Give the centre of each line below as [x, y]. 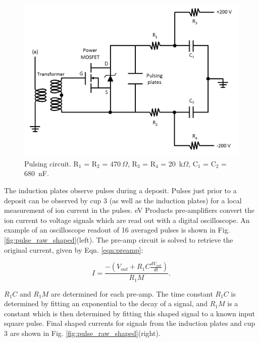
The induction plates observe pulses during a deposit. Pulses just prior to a [120, 190]
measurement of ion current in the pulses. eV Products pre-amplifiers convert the [129, 210]
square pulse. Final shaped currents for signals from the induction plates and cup [130, 323]
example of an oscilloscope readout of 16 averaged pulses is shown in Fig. [117, 230]
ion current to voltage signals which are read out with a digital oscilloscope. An [127, 220]
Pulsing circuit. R [51, 163]
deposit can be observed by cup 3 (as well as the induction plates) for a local [123, 200]
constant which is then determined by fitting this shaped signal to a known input [130, 313]
